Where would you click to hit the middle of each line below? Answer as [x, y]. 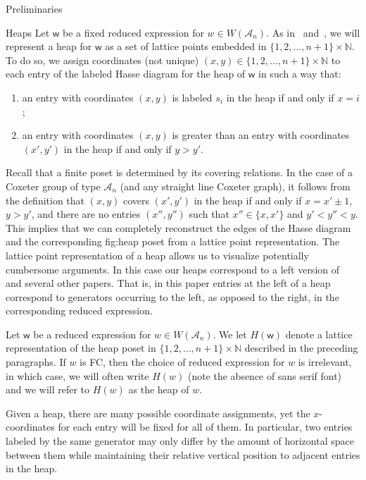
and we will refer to [48, 389]
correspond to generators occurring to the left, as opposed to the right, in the [172, 296]
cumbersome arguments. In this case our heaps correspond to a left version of [173, 269]
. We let [230, 334]
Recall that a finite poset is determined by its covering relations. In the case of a [179, 172]
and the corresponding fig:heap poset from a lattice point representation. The [173, 241]
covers [136, 200]
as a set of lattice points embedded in [186, 46]
